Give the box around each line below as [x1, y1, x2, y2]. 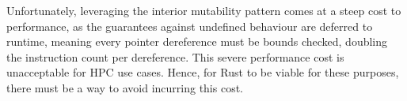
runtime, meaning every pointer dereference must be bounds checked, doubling [6, 33, 388, 50]
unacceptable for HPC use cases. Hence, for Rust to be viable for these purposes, [6, 64, 399, 80]
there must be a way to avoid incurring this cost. [6, 79, 243, 95]
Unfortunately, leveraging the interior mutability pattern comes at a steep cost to [6, 2, 401, 18]
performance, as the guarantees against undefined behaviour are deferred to [6, 17, 373, 34]
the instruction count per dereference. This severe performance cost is [6, 48, 344, 65]
